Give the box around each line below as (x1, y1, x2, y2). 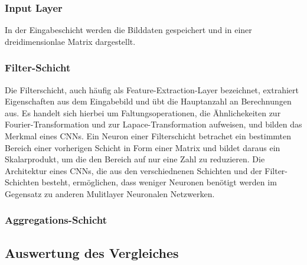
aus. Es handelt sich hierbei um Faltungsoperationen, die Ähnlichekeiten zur (5, 106, 281, 119)
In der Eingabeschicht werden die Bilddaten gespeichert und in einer (5, 24, 252, 36)
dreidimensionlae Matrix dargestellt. (5, 35, 136, 47)
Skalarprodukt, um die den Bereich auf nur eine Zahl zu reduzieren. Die (5, 153, 265, 165)
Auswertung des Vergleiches (5, 243, 179, 261)
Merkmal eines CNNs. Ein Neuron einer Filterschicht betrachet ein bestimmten (5, 130, 292, 142)
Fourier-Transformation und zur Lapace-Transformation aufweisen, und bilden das (5, 118, 302, 130)
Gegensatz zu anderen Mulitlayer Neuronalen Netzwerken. (5, 187, 215, 199)
